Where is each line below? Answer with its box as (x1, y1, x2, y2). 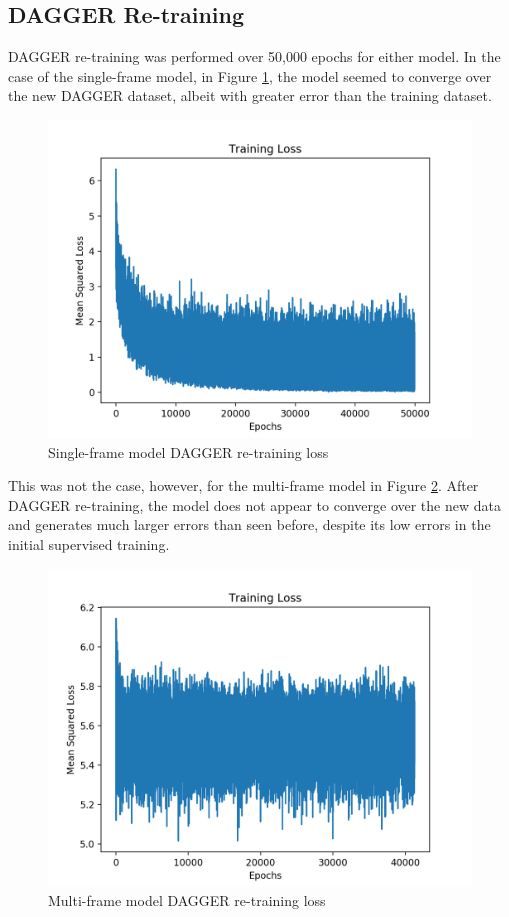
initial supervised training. (8, 533, 170, 554)
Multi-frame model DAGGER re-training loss (48, 890, 326, 911)
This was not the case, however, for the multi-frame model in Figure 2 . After (8, 475, 479, 496)
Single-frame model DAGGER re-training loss (48, 441, 329, 462)
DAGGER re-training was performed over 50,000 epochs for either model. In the (8, 46, 501, 67)
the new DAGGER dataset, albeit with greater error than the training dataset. (8, 85, 492, 106)
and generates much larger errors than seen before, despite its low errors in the (8, 514, 491, 535)
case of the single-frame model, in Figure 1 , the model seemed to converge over (8, 65, 492, 86)
